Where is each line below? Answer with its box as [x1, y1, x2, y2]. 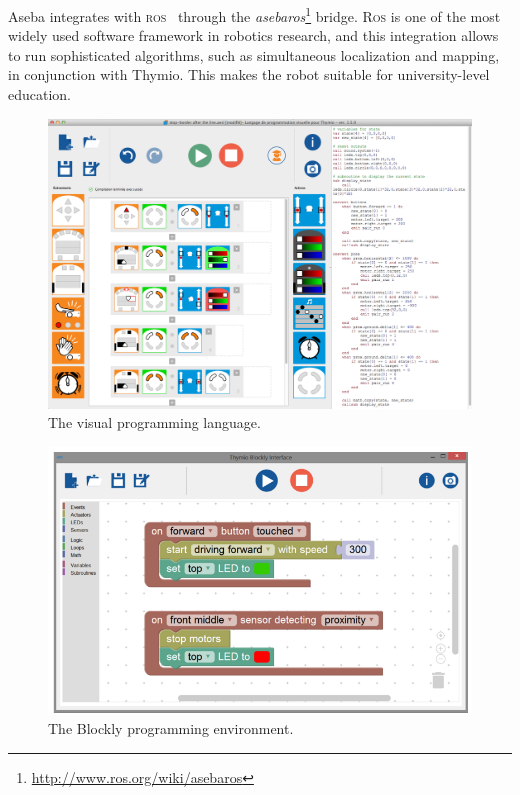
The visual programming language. [48, 412, 261, 433]
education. [8, 84, 72, 105]
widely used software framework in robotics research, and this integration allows [8, 25, 499, 46]
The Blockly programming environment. [48, 718, 294, 739]
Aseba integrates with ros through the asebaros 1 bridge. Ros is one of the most [8, 3, 501, 26]
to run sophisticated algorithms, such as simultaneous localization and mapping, [8, 44, 500, 65]
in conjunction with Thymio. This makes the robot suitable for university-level [8, 64, 490, 85]
